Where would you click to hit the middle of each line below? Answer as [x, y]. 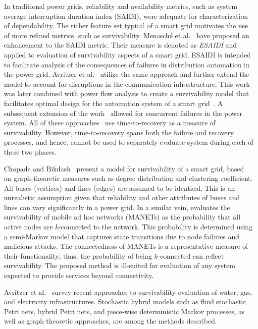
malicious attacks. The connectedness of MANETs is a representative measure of [126, 246]
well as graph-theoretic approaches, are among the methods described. [110, 321]
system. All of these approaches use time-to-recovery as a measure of [110, 123]
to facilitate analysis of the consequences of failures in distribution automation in [127, 64]
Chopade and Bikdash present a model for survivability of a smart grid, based [124, 168]
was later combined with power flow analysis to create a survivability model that [127, 93]
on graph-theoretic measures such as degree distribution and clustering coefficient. [128, 178]
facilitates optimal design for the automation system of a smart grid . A [113, 103]
